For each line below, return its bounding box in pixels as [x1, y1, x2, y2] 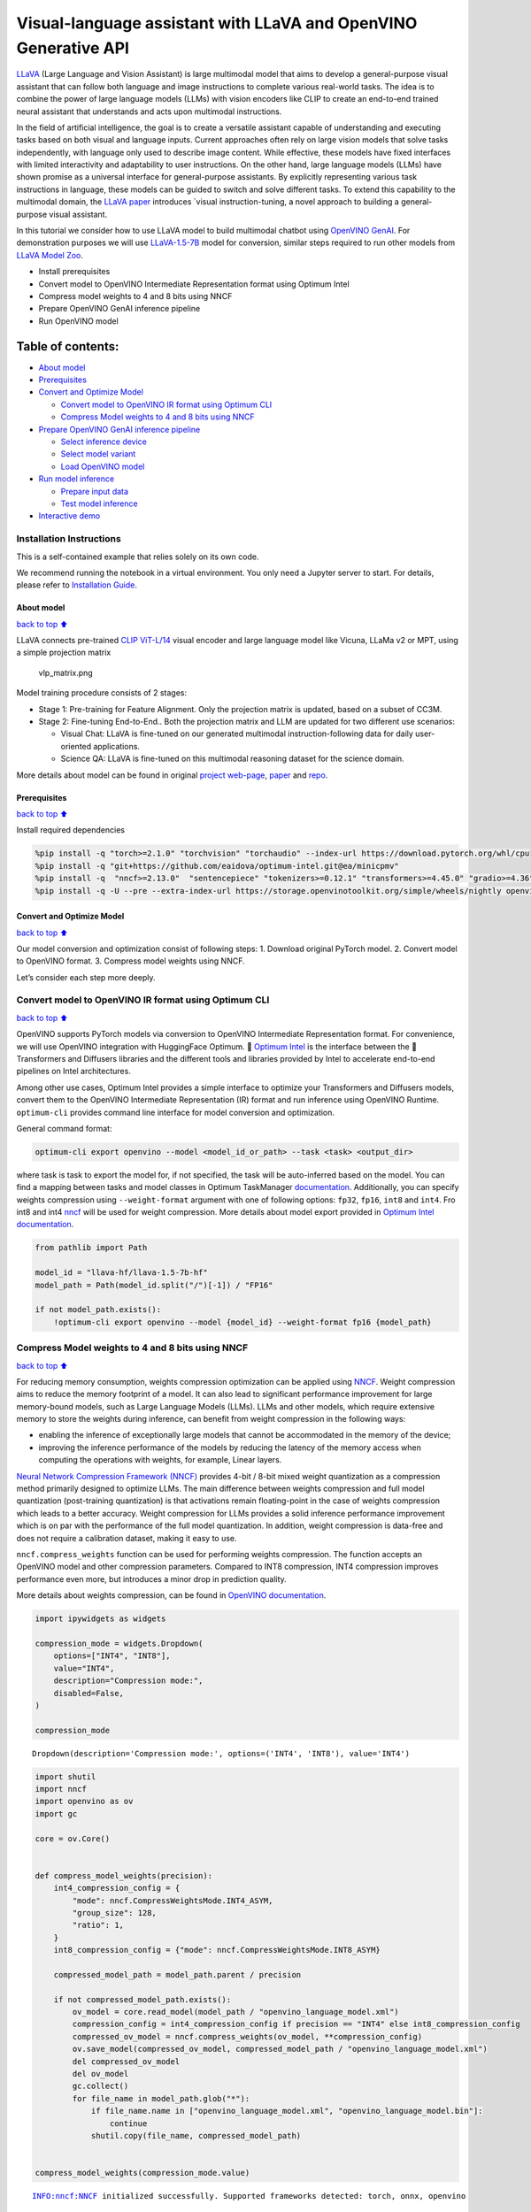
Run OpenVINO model [38, 315, 119, 326]
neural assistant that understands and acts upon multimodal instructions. [16, 106, 282, 117]
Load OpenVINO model [60, 461, 145, 472]
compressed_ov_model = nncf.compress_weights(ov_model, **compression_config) [72, 2032, 423, 2041]
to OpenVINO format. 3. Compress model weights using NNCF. [16, 956, 245, 966]
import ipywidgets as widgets [35, 1614, 166, 1624]
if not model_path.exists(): [35, 1305, 162, 1315]
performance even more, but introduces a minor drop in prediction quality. [16, 1573, 287, 1584]
